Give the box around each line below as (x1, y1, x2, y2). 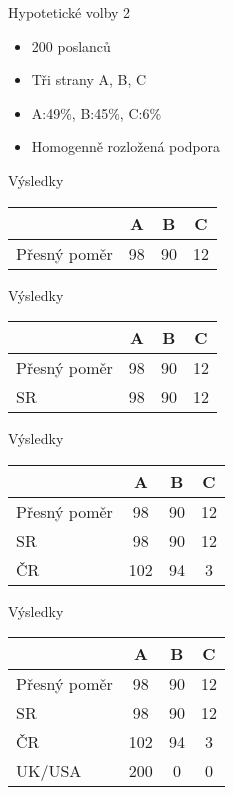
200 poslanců (31, 35, 111, 56)
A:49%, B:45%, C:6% (31, 102, 162, 123)
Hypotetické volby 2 (8, 2, 131, 22)
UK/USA (16, 759, 82, 783)
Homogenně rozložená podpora (31, 136, 221, 157)
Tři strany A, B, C (31, 69, 147, 90)
